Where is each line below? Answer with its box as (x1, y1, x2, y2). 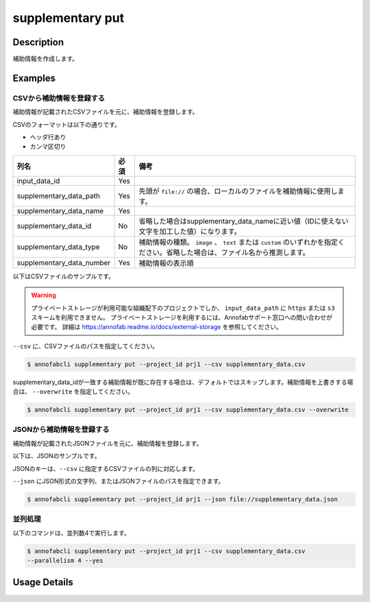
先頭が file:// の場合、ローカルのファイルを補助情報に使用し (138, 186, 338, 195)
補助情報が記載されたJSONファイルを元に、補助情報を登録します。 (12, 439, 203, 447)
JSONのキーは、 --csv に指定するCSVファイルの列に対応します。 (12, 464, 199, 472)
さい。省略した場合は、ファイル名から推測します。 (145, 248, 310, 257)
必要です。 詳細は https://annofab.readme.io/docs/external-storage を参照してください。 (31, 323, 282, 331)
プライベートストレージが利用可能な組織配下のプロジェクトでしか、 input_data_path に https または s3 (31, 304, 335, 312)
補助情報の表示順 (138, 258, 195, 267)
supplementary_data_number (16, 258, 111, 267)
